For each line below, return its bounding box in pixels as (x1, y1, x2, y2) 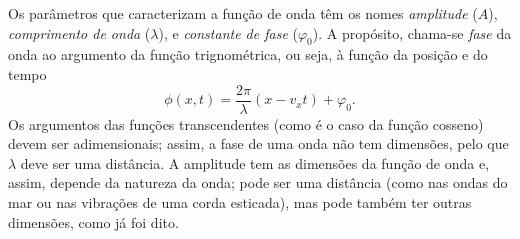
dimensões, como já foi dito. (8, 211, 179, 232)
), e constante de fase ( (158, 22, 298, 43)
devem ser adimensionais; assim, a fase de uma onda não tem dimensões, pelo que (8, 133, 509, 154)
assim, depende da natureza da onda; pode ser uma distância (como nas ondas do (8, 172, 508, 193)
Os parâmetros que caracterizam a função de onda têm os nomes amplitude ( (8, 3, 478, 23)
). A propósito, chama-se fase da (312, 22, 512, 43)
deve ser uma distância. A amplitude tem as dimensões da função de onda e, (20, 152, 490, 173)
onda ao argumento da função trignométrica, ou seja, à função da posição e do (8, 44, 488, 65)
